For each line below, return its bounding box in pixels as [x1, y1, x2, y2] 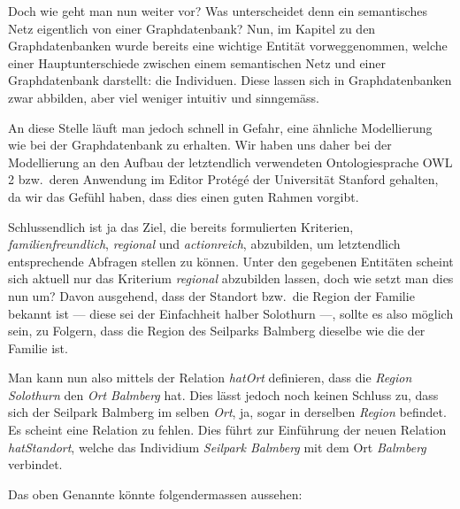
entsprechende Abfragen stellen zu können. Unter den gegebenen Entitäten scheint [8, 251, 454, 270]
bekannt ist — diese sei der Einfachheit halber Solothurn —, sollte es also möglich [8, 304, 454, 322]
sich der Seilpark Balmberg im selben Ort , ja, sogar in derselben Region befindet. [8, 403, 447, 421]
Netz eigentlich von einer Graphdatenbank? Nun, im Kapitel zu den [8, 19, 376, 37]
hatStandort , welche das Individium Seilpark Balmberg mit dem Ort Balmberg [8, 437, 426, 456]
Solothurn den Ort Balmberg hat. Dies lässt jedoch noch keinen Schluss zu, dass [8, 385, 439, 404]
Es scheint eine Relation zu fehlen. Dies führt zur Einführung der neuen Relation [8, 420, 447, 439]
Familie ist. [8, 338, 68, 357]
